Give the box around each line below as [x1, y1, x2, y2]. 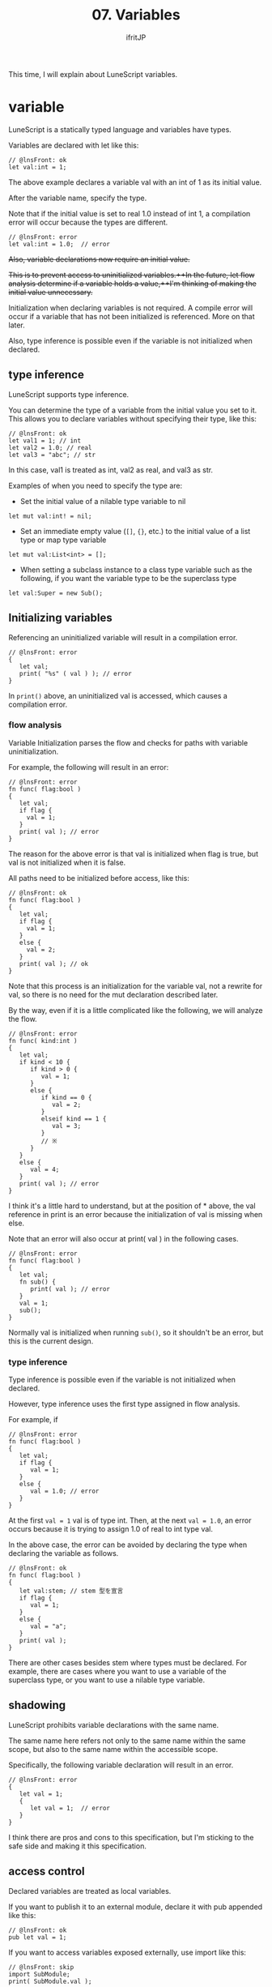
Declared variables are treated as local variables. [8, 1886, 172, 1895]
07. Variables [91, 6, 181, 24]
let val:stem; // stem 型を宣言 [19, 1587, 124, 1596]
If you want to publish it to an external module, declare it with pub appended [8, 1902, 263, 1912]
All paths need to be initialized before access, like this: [8, 873, 190, 882]
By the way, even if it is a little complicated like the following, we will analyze [8, 1005, 263, 1015]
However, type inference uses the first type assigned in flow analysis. [8, 1399, 240, 1409]
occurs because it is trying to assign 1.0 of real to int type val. [8, 1524, 213, 1534]
